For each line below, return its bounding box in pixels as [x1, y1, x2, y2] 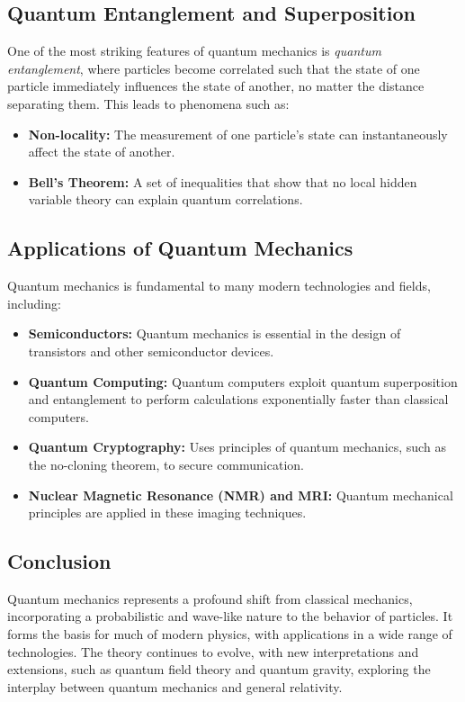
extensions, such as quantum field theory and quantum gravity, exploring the [7, 660, 431, 679]
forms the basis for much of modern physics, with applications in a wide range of [7, 625, 452, 643]
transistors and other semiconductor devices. [28, 341, 274, 360]
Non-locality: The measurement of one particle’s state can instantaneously [28, 124, 448, 143]
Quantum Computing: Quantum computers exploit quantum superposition [28, 372, 458, 391]
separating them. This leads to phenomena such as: [7, 94, 290, 112]
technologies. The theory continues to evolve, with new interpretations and [7, 642, 419, 661]
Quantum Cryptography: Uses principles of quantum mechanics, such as [28, 437, 446, 456]
